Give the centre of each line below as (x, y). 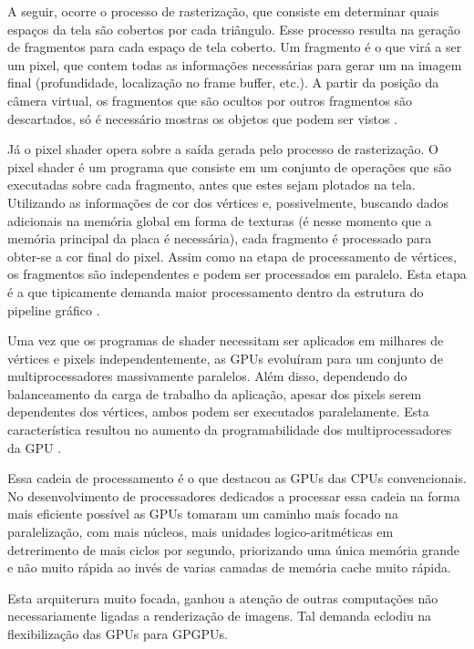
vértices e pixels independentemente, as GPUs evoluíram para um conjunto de (225, 358)
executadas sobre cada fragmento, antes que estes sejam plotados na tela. (211, 185)
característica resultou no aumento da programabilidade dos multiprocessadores (230, 430)
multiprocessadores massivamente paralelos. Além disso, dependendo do (207, 376)
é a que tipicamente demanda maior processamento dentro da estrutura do (216, 291)
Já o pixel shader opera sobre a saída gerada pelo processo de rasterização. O (223, 149)
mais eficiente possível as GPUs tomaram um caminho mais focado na (203, 514)
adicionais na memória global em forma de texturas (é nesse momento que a (220, 220)
